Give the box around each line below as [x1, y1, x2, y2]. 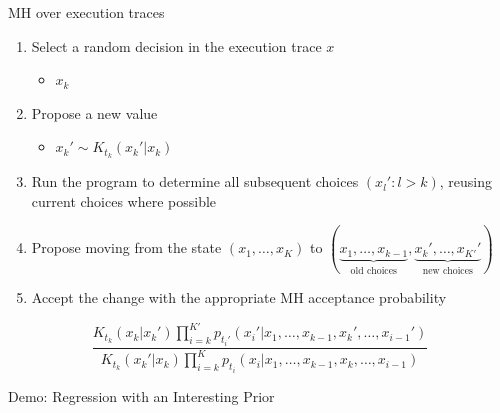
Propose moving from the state [31, 237, 222, 258]
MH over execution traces [8, 2, 165, 22]
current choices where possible [31, 190, 217, 211]
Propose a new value [31, 102, 158, 123]
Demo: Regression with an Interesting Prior [8, 385, 275, 406]
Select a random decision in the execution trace [31, 35, 322, 56]
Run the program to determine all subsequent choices [31, 171, 359, 192]
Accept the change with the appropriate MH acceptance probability [31, 287, 447, 308]
